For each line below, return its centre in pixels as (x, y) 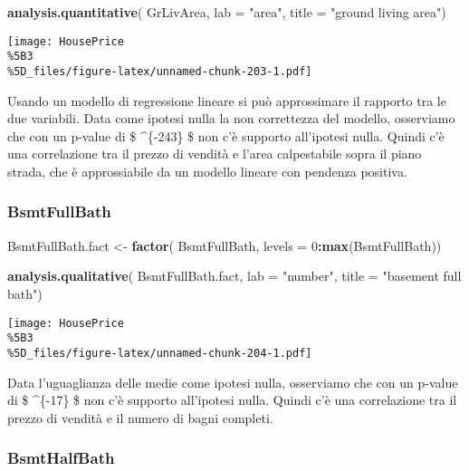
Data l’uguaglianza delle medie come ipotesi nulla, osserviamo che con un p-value (233, 382)
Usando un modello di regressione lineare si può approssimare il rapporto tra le (227, 100)
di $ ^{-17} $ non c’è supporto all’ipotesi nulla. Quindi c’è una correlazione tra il (232, 400)
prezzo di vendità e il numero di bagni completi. (140, 417)
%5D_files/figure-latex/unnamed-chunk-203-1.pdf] (160, 71)
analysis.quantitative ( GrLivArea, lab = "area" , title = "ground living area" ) (227, 12)
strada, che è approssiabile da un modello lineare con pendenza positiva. (207, 171)
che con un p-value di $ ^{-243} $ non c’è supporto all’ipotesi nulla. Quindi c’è (226, 135)
